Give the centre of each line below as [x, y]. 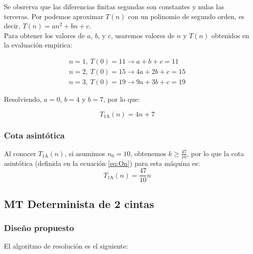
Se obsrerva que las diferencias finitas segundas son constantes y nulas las [114, 6]
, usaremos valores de [143, 35]
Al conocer [20, 153]
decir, [12, 26]
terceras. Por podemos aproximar [54, 16]
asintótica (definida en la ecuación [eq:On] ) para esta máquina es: [102, 163]
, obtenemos [148, 153]
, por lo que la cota [215, 153]
